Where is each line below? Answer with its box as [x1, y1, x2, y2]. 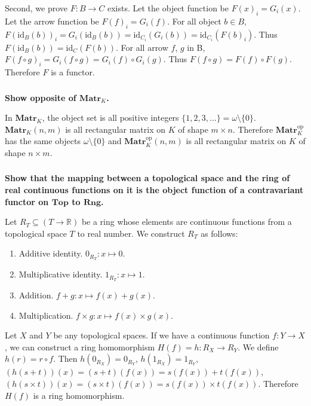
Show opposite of [5, 91, 76, 103]
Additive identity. [19, 247, 83, 260]
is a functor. [51, 65, 95, 78]
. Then [53, 352, 78, 365]
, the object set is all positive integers [42, 111, 179, 124]
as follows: [201, 227, 238, 239]
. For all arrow [116, 41, 168, 53]
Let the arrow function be [5, 14, 99, 27]
